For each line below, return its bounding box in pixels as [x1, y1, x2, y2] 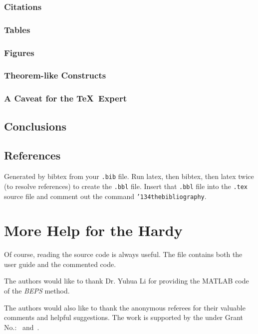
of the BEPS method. [4, 285, 70, 296]
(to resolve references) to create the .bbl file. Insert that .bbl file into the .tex [4, 180, 248, 191]
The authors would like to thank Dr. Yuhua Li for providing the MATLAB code [4, 275, 249, 286]
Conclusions [4, 118, 67, 133]
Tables [4, 23, 30, 35]
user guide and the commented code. [4, 258, 116, 269]
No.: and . [4, 321, 39, 332]
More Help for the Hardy [4, 220, 183, 240]
